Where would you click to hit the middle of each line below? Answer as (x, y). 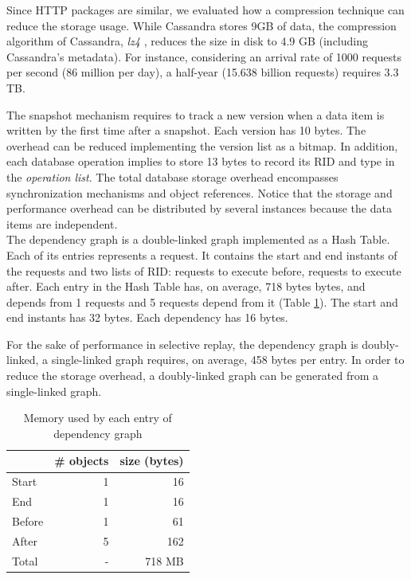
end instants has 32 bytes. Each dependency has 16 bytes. (147, 317)
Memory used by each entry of (98, 418)
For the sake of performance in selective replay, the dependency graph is (182, 344)
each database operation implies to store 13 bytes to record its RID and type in (201, 161)
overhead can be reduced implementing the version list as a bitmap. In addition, (202, 145)
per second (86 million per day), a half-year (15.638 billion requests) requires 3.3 (203, 72)
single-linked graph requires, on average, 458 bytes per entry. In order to (228, 360)
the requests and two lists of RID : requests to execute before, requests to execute (204, 270)
